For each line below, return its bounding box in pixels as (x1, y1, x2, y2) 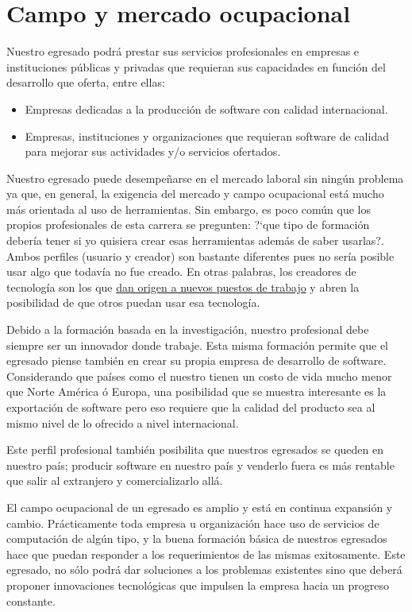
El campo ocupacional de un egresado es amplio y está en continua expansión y (6, 498, 393, 515)
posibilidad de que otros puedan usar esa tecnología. (6, 294, 260, 311)
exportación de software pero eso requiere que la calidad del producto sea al (6, 399, 375, 415)
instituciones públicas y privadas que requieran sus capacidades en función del (6, 58, 386, 75)
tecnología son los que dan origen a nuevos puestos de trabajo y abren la (6, 278, 360, 295)
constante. (6, 592, 56, 609)
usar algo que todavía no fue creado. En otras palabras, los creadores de (6, 263, 356, 280)
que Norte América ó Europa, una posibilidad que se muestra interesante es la (6, 383, 387, 400)
